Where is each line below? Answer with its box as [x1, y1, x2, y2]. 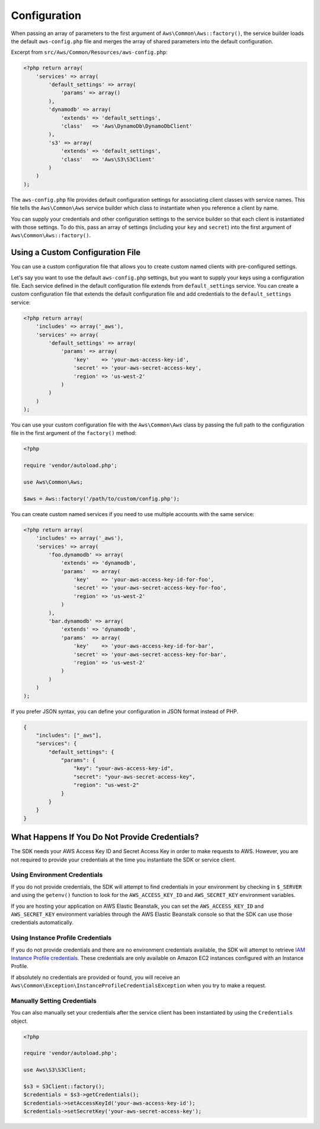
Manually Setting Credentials [11, 997, 97, 1005]
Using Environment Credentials [11, 871, 103, 879]
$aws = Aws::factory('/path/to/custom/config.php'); [23, 495, 180, 502]
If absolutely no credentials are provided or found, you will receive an [11, 974, 180, 981]
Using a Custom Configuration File [11, 247, 141, 257]
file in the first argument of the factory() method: [11, 430, 136, 437]
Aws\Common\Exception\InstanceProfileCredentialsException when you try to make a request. [11, 982, 267, 989]
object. [11, 1017, 28, 1025]
